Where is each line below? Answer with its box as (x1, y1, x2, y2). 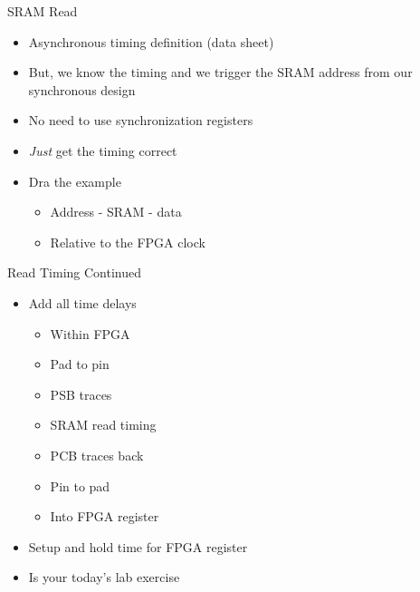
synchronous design (28, 80, 136, 99)
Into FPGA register (50, 507, 159, 526)
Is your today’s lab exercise (28, 568, 180, 587)
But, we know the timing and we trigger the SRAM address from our (28, 63, 413, 82)
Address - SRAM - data (50, 202, 182, 221)
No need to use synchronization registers (28, 111, 253, 130)
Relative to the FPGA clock (50, 232, 205, 251)
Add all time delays (28, 293, 137, 312)
